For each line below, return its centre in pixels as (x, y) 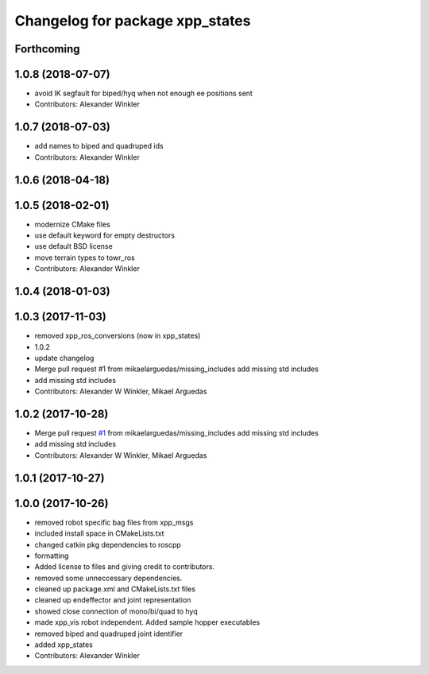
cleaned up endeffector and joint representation (113, 600)
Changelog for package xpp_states (133, 21)
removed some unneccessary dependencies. (108, 578)
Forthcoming (47, 49)
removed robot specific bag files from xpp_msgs (114, 522)
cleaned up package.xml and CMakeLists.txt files (115, 589)
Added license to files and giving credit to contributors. (124, 567)
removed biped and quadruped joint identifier (109, 633)
